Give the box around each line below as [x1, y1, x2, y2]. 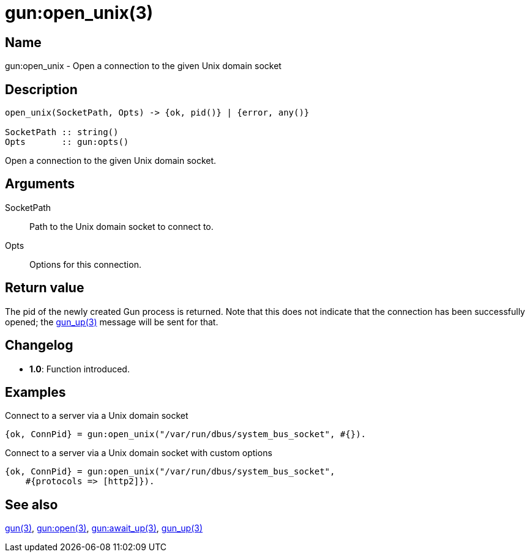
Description [5, 81, 78, 97]
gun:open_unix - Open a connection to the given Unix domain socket [5, 61, 282, 72]
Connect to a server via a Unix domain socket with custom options [5, 448, 272, 459]
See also [5, 496, 58, 512]
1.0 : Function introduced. [29, 363, 130, 374]
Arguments [5, 176, 75, 192]
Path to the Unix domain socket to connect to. [29, 221, 214, 232]
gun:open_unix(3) [5, 2, 154, 23]
